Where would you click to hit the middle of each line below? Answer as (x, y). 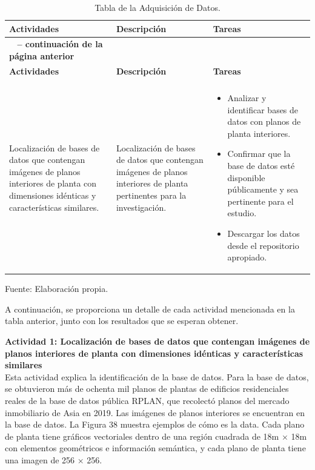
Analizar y (247, 97)
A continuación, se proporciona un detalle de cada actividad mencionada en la (150, 309)
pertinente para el (260, 201)
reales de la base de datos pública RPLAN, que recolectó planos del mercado (147, 400)
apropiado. (247, 257)
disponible (246, 177)
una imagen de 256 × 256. (54, 459)
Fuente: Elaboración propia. (57, 289)
